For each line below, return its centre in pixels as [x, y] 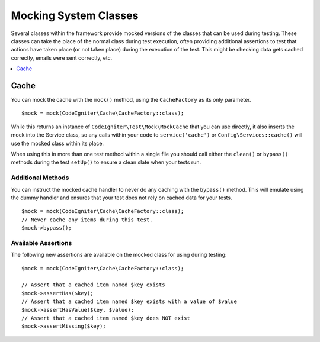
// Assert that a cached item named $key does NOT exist [106, 318]
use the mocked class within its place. [57, 143]
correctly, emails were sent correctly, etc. [62, 58]
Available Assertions [41, 243]
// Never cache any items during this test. [87, 220]
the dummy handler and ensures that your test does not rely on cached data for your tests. [121, 198]
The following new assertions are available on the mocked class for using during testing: [119, 255]
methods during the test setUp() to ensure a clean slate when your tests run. [106, 162]
